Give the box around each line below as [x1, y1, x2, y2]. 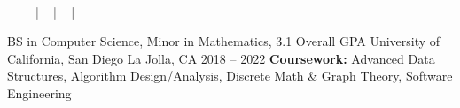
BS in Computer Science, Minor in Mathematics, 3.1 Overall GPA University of [7, 32, 441, 50]
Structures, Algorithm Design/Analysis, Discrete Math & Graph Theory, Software [7, 66, 453, 85]
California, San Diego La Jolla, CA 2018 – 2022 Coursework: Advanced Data [7, 49, 435, 67]
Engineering [7, 83, 72, 102]
